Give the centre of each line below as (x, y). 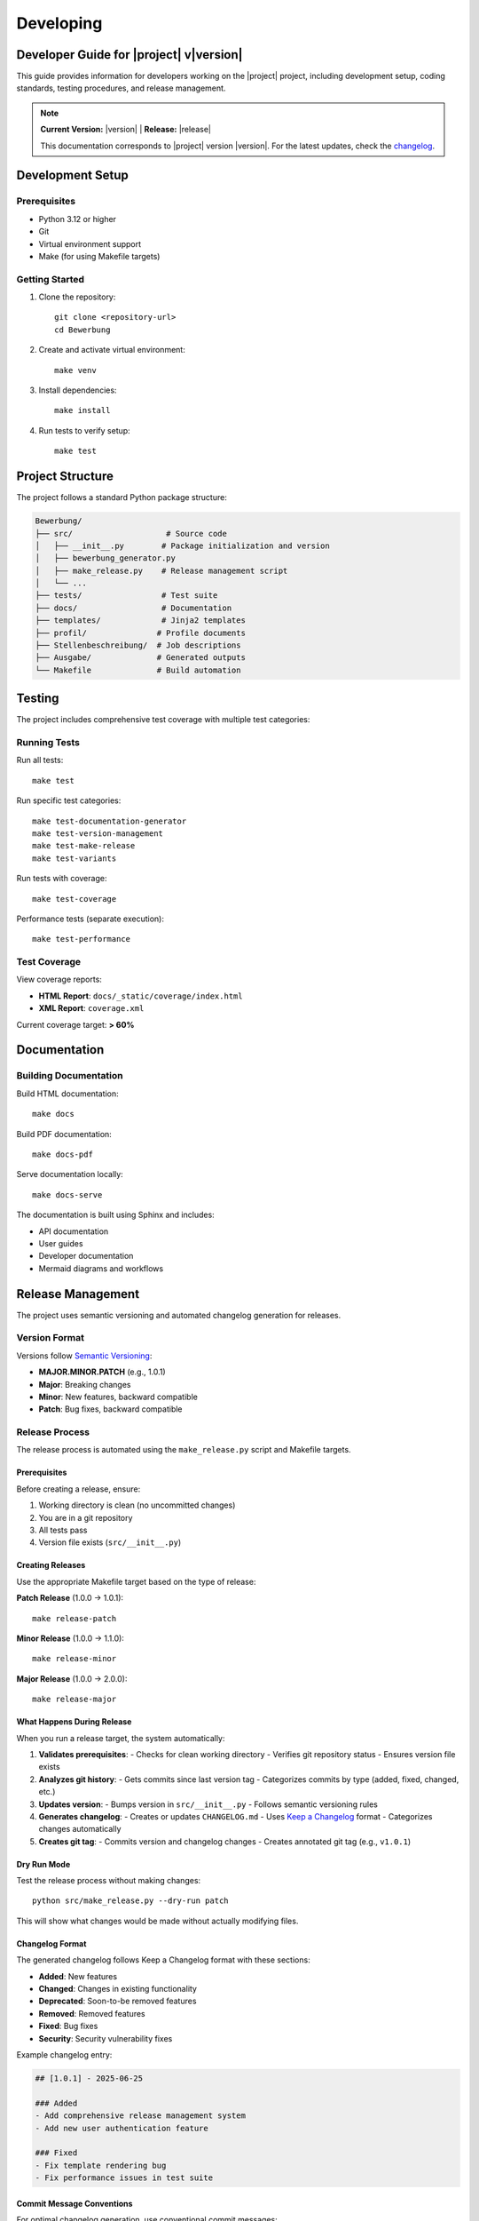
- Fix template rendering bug (101, 2165)
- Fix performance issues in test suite (124, 2178)
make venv (75, 370)
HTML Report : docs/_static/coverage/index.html (141, 996)
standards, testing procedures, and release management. (121, 88)
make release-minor (75, 1659)
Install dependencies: (78, 390)
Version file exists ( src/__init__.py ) (110, 1542)
